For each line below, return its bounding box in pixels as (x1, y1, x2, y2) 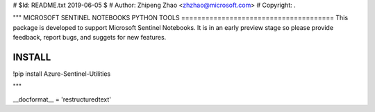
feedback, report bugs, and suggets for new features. (12, 33, 167, 42)
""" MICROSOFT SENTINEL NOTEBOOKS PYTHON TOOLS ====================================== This (12, 14, 349, 22)
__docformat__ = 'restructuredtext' (12, 95, 111, 104)
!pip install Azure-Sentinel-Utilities (12, 70, 111, 78)
